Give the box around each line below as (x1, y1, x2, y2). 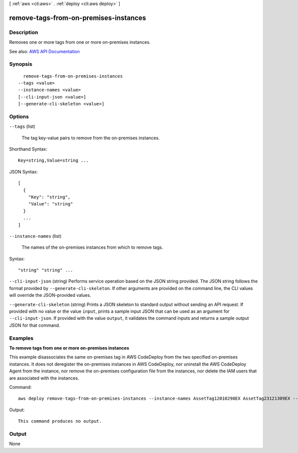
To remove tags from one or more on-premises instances (9, 345, 129, 351)
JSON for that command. (9, 322, 61, 328)
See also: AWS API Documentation (9, 48, 80, 54)
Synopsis (9, 61, 32, 68)
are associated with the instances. (9, 375, 79, 381)
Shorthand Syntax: (9, 146, 47, 152)
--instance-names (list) (9, 233, 62, 239)
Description (9, 29, 38, 36)
